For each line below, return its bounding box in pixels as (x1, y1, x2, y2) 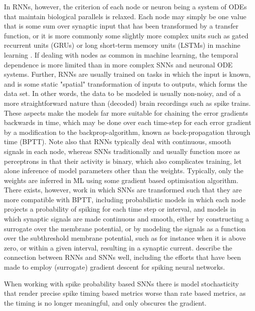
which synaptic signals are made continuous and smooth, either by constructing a (4, 214, 249, 224)
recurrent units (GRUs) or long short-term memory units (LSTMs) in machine (4, 40, 241, 50)
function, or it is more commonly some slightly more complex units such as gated (4, 30, 249, 40)
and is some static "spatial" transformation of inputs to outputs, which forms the (4, 78, 247, 89)
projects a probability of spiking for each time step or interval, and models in (4, 204, 236, 214)
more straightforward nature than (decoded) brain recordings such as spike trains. (4, 97, 251, 108)
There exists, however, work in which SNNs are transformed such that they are (4, 185, 242, 195)
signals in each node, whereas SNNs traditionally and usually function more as (4, 146, 240, 156)
